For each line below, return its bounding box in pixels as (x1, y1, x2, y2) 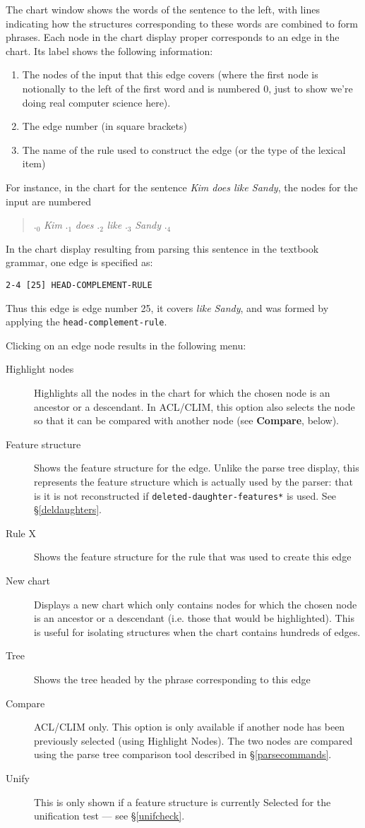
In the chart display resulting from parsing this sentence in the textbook (6, 241, 319, 256)
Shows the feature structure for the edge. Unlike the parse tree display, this (34, 460, 359, 475)
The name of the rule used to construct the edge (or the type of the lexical (22, 142, 346, 157)
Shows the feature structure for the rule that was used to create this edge (34, 549, 352, 564)
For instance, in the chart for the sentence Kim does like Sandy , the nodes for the (6, 179, 358, 194)
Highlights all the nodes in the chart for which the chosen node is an (34, 385, 330, 400)
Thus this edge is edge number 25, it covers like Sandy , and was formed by (6, 300, 329, 315)
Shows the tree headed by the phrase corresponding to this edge (34, 671, 311, 686)
